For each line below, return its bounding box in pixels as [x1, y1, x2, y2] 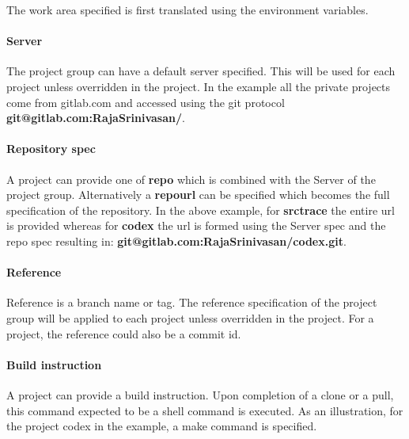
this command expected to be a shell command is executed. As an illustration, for [6, 402, 403, 418]
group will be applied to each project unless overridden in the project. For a [6, 309, 374, 326]
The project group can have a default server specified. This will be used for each [6, 63, 396, 79]
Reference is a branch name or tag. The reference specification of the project [6, 294, 377, 311]
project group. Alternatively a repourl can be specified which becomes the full [6, 186, 390, 203]
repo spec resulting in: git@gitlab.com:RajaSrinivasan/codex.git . [6, 232, 347, 249]
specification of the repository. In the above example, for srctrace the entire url [6, 201, 395, 218]
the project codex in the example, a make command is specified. [6, 418, 317, 434]
